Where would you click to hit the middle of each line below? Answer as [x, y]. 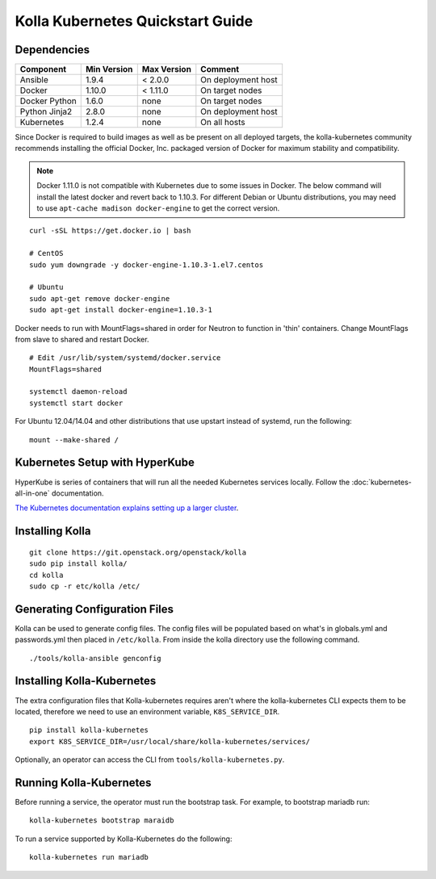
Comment [220, 69]
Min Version [109, 69]
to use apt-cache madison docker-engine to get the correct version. [158, 208]
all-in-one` [32, 493]
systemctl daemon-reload [78, 392]
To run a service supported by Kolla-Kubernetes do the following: [124, 839]
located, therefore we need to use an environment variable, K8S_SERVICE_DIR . [147, 711]
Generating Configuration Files [94, 609]
